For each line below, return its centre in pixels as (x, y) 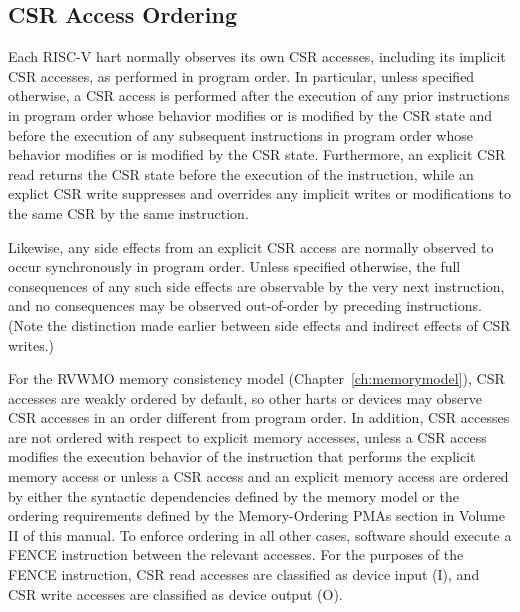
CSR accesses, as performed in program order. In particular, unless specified (241, 75)
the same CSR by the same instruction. (128, 212)
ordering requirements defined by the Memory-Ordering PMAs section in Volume (256, 515)
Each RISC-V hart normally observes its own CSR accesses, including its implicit (257, 56)
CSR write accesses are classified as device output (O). (175, 593)
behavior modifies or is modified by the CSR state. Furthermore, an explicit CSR (257, 154)
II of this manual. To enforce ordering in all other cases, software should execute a (260, 534)
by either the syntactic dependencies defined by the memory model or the (233, 495)
